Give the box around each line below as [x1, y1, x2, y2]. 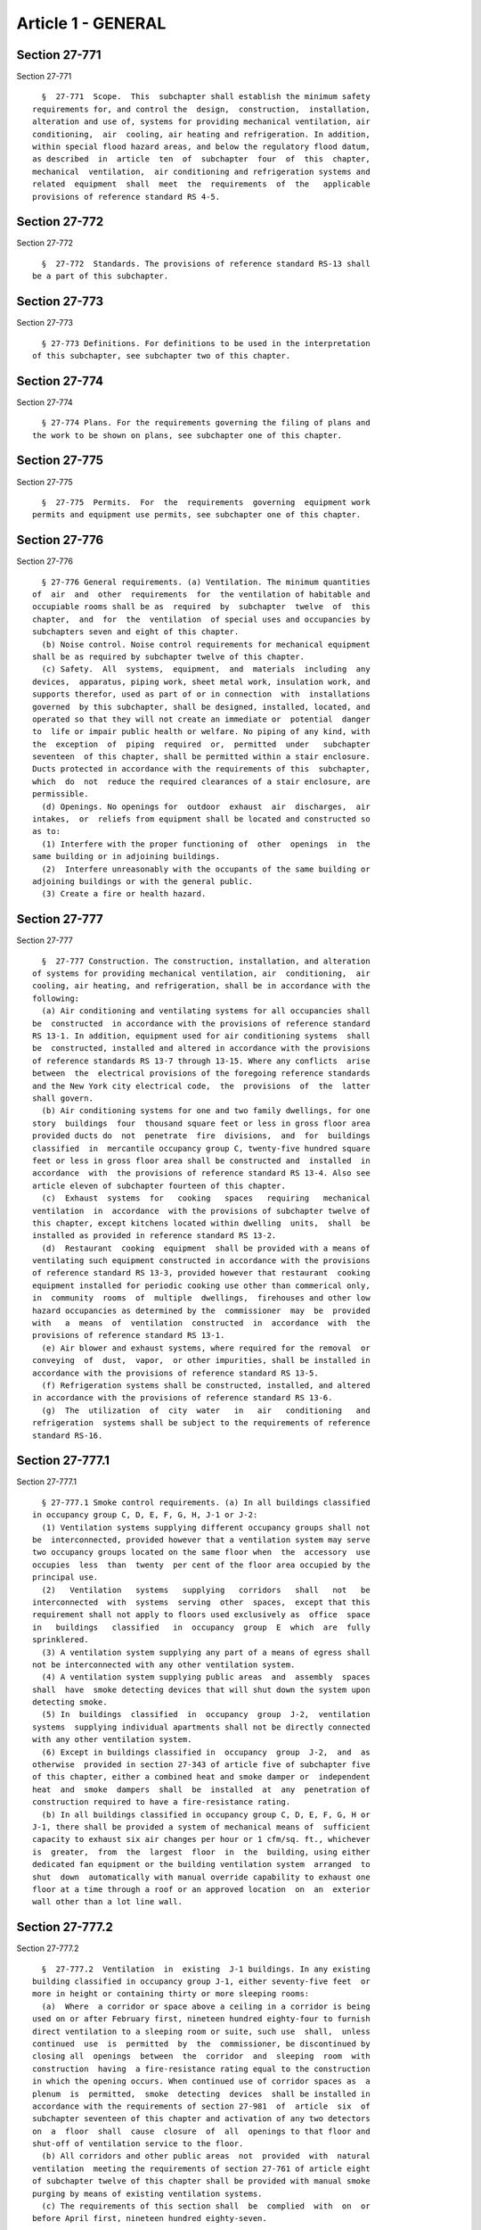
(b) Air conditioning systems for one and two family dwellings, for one [41, 1106, 371, 1116]
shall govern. [32, 1093, 94, 1103]
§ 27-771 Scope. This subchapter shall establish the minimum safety [41, 92, 371, 102]
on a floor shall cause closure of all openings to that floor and [32, 2126, 371, 2136]
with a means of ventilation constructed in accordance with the [32, 1318, 371, 1328]
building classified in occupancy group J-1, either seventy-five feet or [32, 1977, 371, 1986]
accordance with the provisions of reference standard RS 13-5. [32, 1367, 320, 1378]
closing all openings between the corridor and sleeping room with [32, 2052, 371, 2061]
